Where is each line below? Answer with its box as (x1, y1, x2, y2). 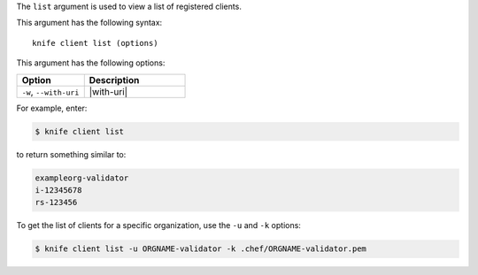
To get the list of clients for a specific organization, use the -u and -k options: (16, 220, 301, 231)
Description (89, 73, 140, 86)
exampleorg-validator (35, 172, 129, 183)
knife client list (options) (32, 38, 158, 48)
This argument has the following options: (16, 57, 166, 68)
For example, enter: (16, 103, 88, 113)
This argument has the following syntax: (16, 18, 163, 28)
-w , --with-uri (21, 85, 80, 97)
